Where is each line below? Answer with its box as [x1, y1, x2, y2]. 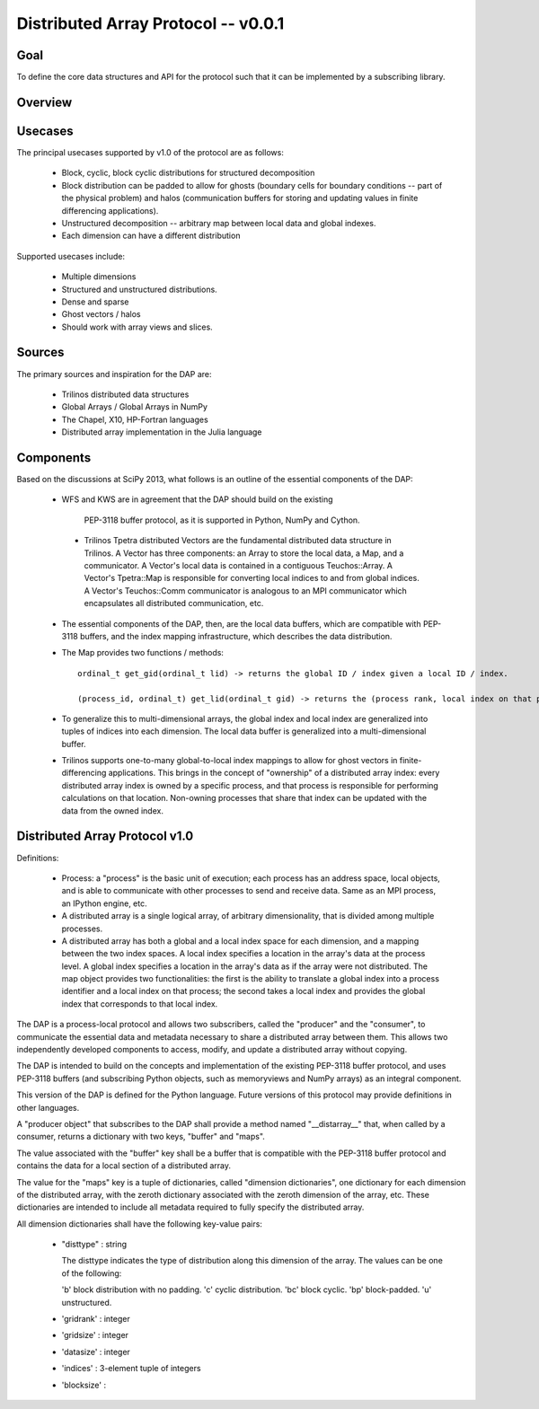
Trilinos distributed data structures [61, 389, 190, 400]
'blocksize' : [61, 1379, 107, 1390]
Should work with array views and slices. [61, 321, 213, 332]
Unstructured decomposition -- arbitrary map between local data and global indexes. [61, 217, 376, 228]
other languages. [16, 1102, 80, 1113]
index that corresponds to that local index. [61, 998, 218, 1009]
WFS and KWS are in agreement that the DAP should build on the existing [61, 494, 333, 505]
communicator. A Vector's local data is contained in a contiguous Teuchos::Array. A [84, 560, 393, 570]
